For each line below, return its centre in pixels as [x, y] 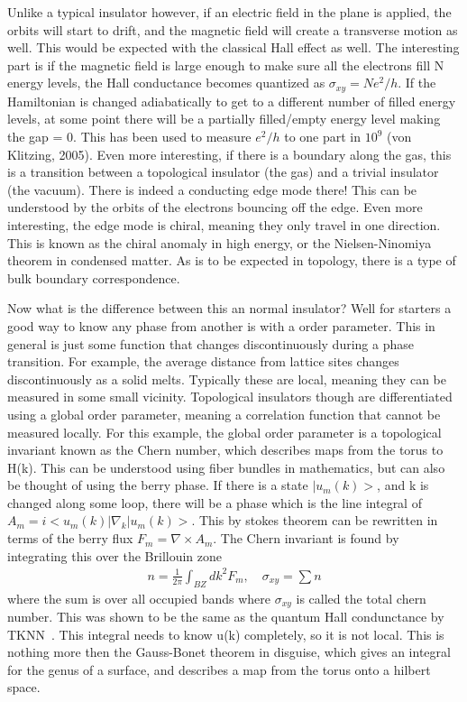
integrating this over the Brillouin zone [115, 555]
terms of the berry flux [70, 538]
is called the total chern [361, 598]
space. [24, 687]
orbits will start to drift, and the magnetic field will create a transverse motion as [233, 29]
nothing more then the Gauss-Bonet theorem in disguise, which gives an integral [229, 652]
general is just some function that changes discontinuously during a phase [211, 343]
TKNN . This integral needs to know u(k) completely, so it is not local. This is [226, 634]
